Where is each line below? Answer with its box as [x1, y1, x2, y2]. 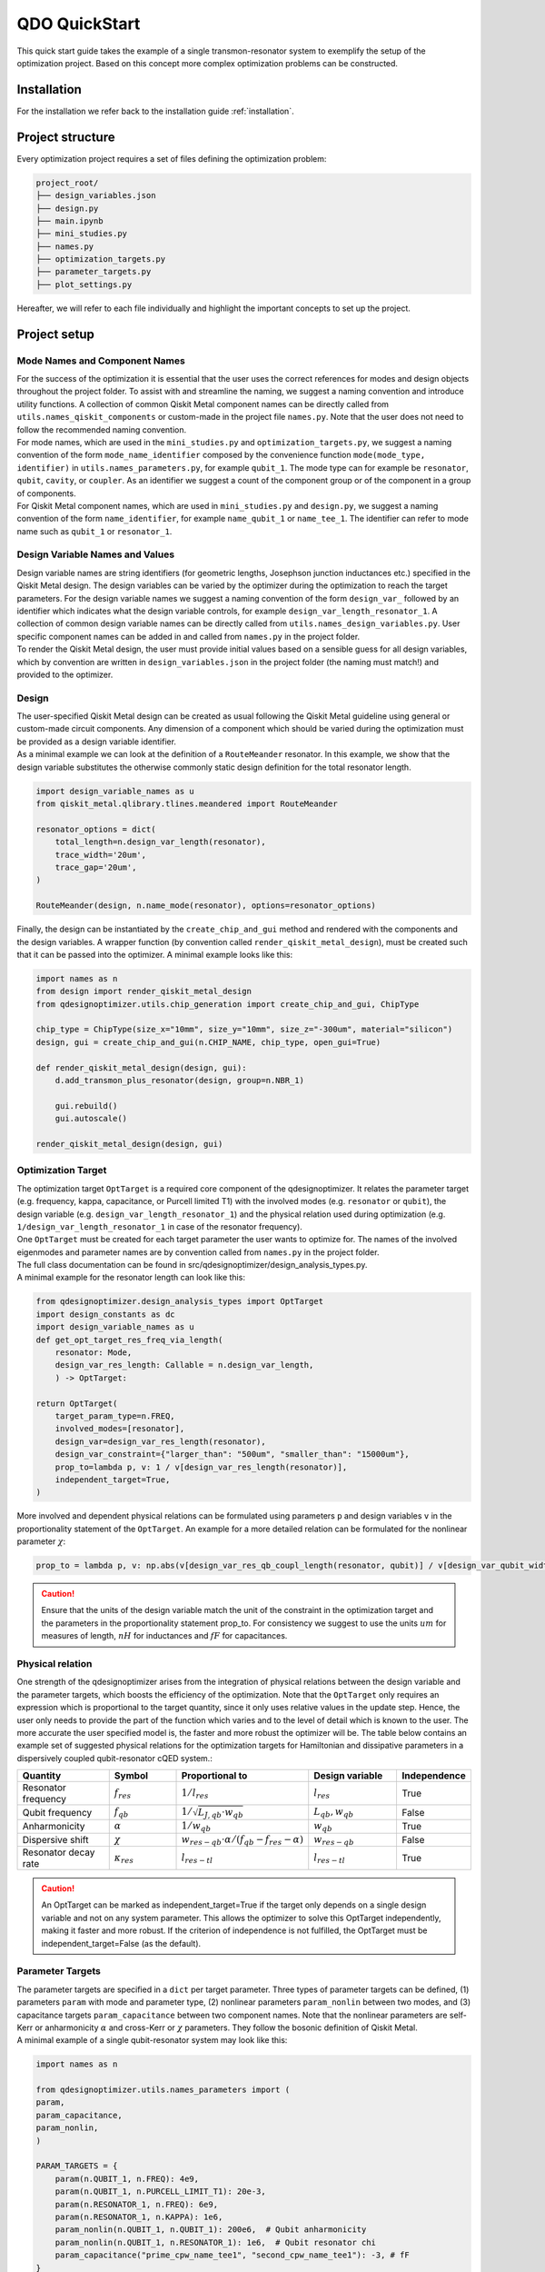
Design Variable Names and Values [16, 548, 175, 561]
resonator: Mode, [54, 1348, 133, 1358]
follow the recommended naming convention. [16, 424, 186, 435]
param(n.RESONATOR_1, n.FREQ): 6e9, [54, 2199, 218, 2209]
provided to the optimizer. [16, 669, 114, 680]
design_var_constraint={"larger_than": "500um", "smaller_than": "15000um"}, [54, 1450, 411, 1460]
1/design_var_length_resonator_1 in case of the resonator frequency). [16, 1221, 303, 1231]
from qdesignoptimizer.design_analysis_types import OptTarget [35, 1296, 324, 1307]
